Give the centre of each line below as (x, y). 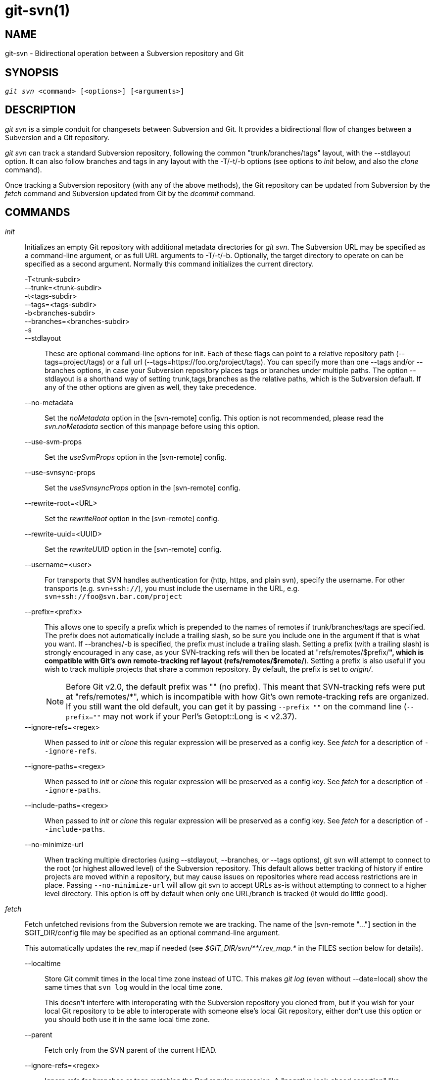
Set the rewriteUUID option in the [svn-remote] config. (133, 549)
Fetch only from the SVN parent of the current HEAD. (131, 1050)
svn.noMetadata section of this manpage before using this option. (152, 426)
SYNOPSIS (32, 72)
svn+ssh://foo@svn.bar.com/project (114, 596)
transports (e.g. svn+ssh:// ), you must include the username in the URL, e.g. (172, 588)
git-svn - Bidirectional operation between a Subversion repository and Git (124, 54)
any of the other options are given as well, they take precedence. (150, 387)
